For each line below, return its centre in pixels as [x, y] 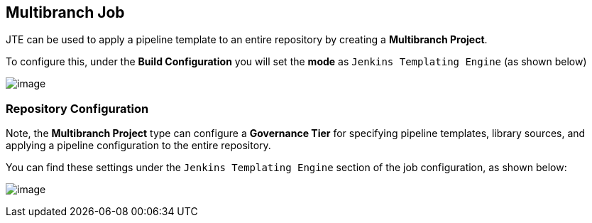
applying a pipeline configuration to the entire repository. [138, 146]
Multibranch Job [65, 12]
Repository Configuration [77, 108]
